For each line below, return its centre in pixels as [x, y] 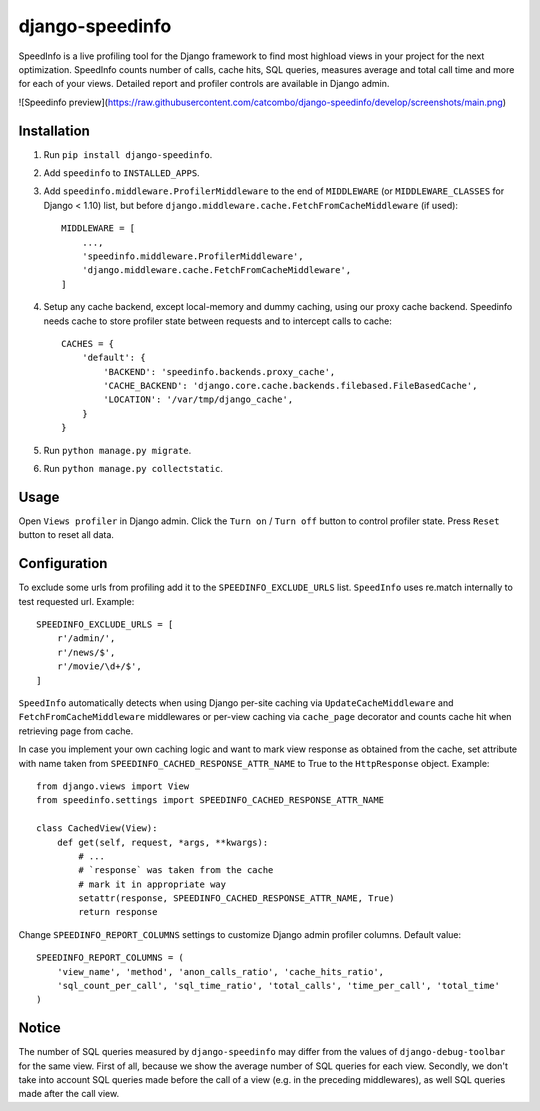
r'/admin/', [86, 638]
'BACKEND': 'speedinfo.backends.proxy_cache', [219, 371]
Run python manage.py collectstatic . [133, 469]
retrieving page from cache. [76, 731]
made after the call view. [69, 1094]
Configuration [63, 563]
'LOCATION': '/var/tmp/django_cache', [198, 399]
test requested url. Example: [76, 601]
